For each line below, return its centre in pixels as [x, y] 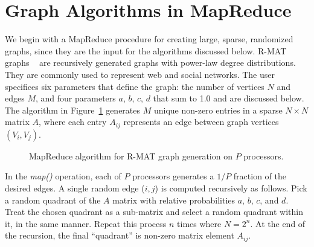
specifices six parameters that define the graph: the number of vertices [135, 86]
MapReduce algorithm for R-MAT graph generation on [131, 156]
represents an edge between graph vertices [201, 122]
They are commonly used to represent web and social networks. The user [140, 74]
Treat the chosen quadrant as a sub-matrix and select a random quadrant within [154, 212]
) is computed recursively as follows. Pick [231, 188]
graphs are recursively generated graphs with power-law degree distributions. [150, 63]
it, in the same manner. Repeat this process [86, 223]
